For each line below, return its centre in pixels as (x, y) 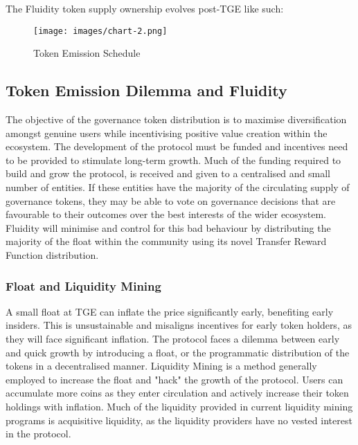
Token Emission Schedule (87, 53)
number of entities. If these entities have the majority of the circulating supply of (178, 187)
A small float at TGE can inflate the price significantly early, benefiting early (170, 311)
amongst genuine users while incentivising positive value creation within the (167, 133)
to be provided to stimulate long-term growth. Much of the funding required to (173, 160)
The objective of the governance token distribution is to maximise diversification (176, 119)
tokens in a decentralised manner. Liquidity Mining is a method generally (161, 366)
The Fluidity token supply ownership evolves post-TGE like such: (145, 8)
